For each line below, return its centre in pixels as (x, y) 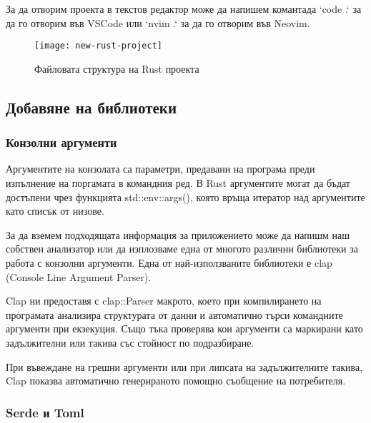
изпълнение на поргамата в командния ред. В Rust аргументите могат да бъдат (178, 183)
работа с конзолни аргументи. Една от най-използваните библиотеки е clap (169, 263)
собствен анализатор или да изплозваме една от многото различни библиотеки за (182, 249)
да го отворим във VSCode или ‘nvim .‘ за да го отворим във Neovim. (158, 22)
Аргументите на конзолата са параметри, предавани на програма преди (160, 169)
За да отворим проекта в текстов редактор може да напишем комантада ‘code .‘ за (184, 9)
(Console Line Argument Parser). (79, 276)
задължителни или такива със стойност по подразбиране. (130, 342)
